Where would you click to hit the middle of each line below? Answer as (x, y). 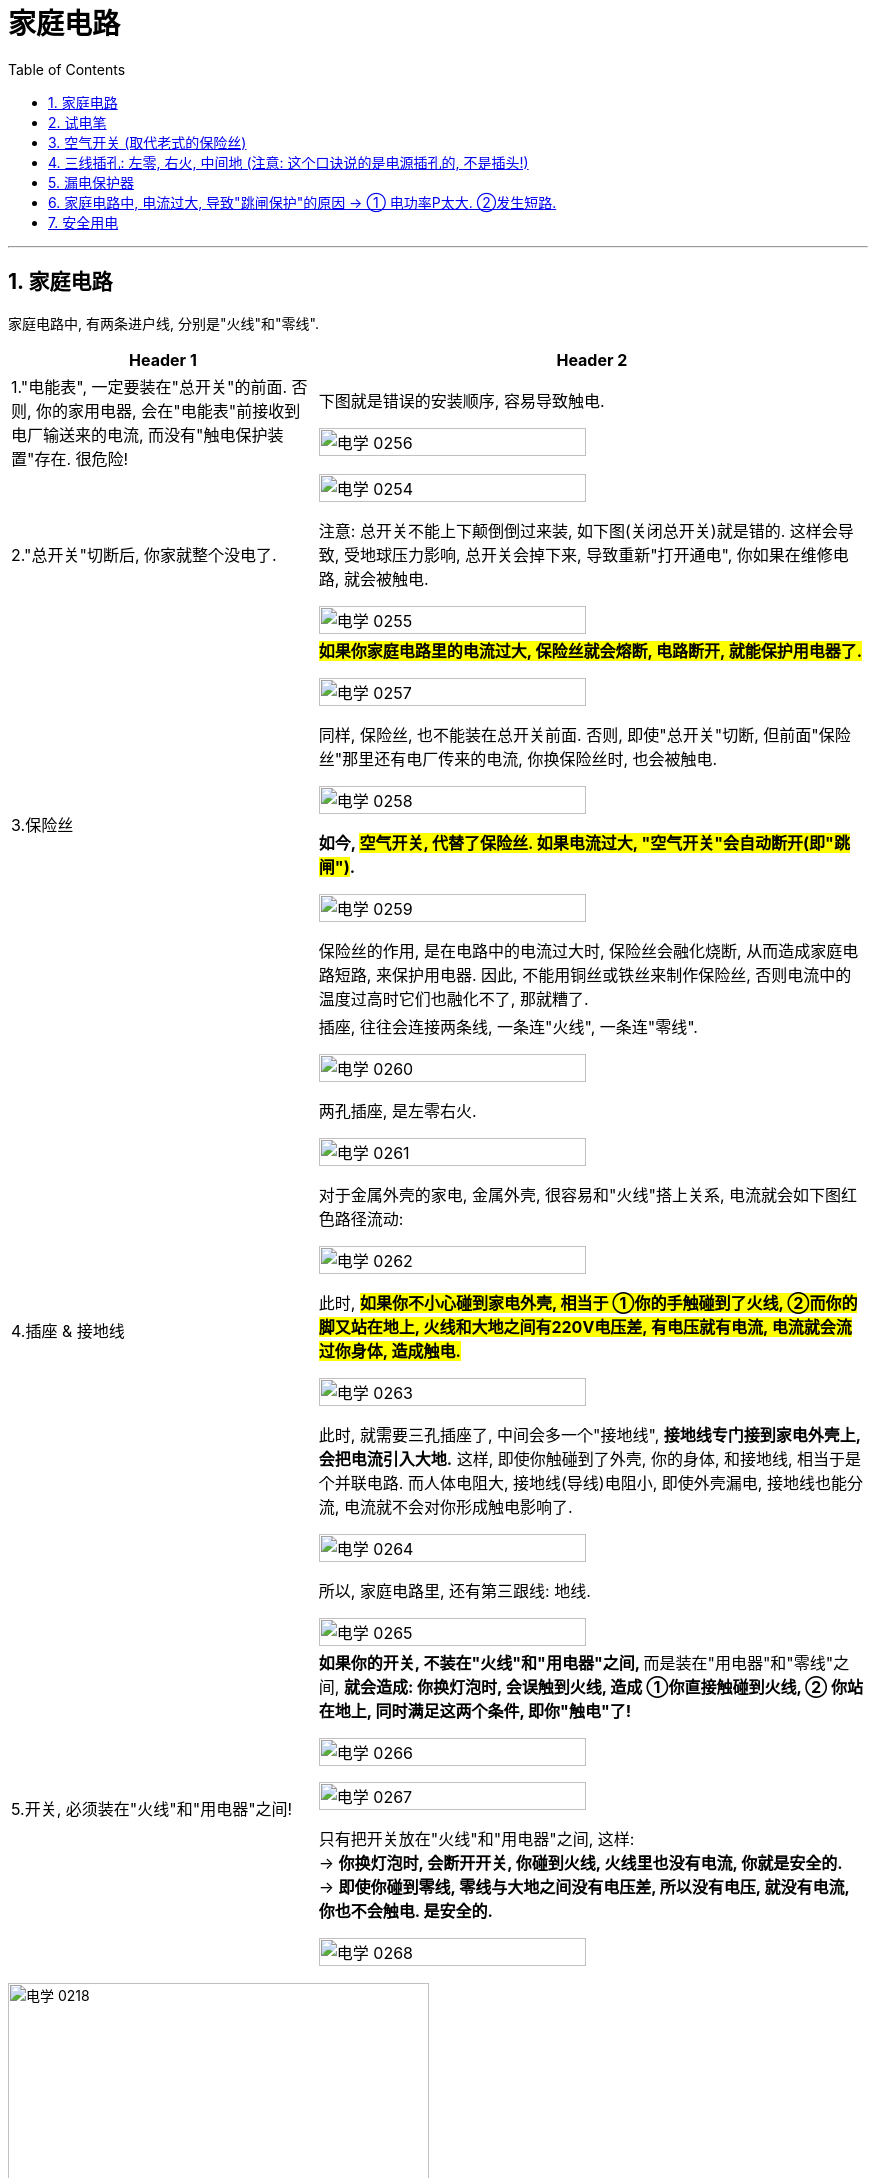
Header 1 (163, 359)
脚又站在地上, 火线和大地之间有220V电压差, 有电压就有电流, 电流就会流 (585, 1326)
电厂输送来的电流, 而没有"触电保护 (139, 434)
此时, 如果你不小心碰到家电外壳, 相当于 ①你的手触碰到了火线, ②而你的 (588, 1302)
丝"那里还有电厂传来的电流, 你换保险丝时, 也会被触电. (518, 758)
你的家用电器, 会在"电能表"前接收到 (168, 410)
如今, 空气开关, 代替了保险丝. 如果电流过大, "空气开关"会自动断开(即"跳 (584, 842)
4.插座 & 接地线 (68, 1330)
